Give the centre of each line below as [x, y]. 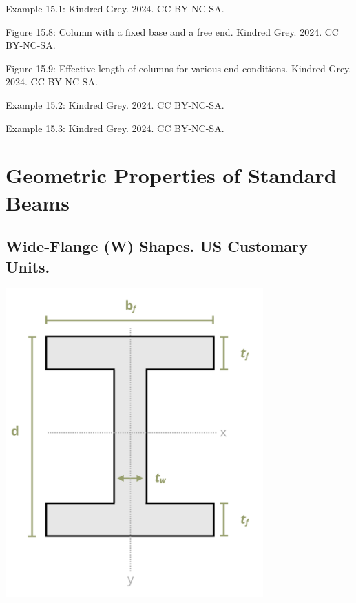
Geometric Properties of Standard [171, 175]
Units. [28, 266]
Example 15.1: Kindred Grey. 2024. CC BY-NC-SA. [115, 8]
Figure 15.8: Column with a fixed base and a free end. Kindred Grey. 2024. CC [172, 31]
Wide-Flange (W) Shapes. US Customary [157, 246]
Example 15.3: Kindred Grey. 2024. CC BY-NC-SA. [115, 128]
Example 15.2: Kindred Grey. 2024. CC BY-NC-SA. [115, 104]
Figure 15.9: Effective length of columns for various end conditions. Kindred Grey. [179, 68]
